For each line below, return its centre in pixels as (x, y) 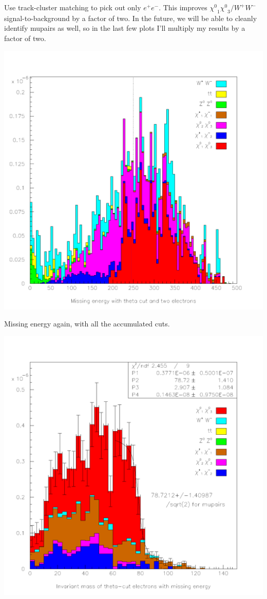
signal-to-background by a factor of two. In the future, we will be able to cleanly (131, 18)
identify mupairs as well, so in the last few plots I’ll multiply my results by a (125, 28)
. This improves (183, 7)
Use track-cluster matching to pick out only (73, 7)
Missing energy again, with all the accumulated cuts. (87, 324)
